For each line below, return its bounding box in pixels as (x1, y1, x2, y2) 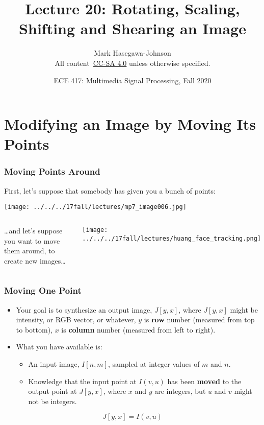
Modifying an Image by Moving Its (4, 113, 256, 134)
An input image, (28, 358, 80, 369)
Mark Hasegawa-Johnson (94, 48, 171, 58)
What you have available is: (16, 341, 102, 352)
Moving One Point (4, 284, 82, 297)
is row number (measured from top (144, 314, 255, 325)
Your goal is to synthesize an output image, (16, 304, 152, 315)
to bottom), (16, 324, 52, 335)
